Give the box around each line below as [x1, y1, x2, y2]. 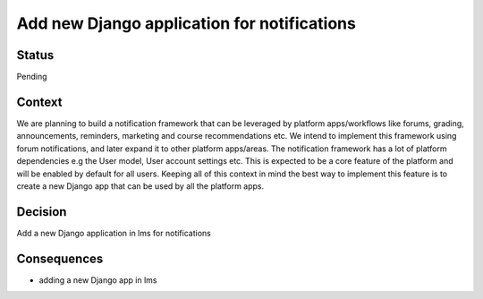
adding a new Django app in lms [38, 274, 157, 286]
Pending [16, 72, 48, 82]
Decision [16, 204, 67, 219]
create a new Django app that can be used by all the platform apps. [16, 180, 265, 192]
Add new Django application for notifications [16, 13, 357, 33]
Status [16, 47, 55, 63]
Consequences [16, 251, 104, 266]
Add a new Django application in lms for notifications [16, 227, 212, 238]
